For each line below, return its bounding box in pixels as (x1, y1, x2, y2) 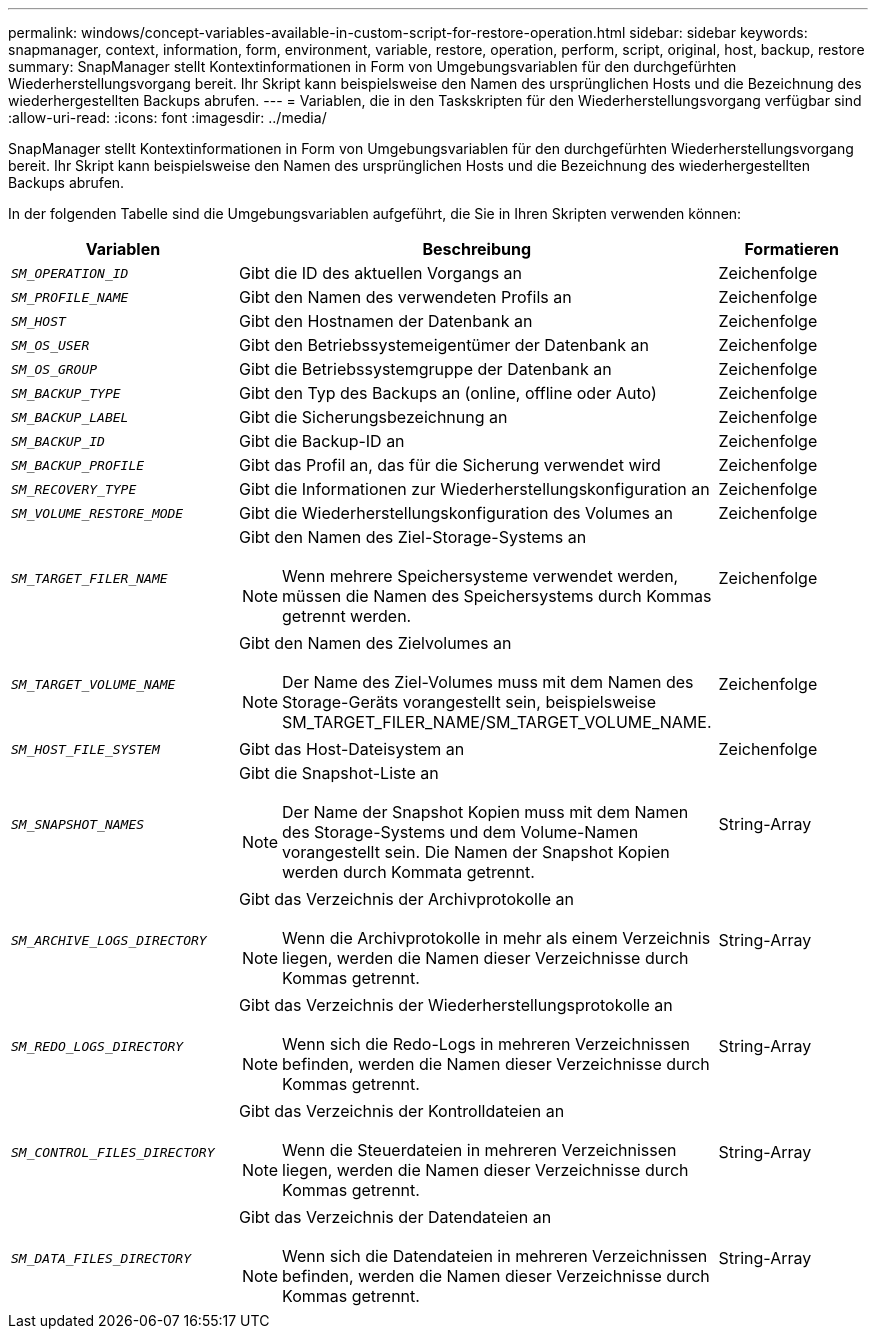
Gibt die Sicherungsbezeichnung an (238, 407, 508, 427)
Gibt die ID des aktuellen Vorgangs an (238, 263, 523, 283)
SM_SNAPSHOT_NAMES (11, 816, 145, 832)
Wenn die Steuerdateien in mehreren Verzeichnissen (282, 1140, 677, 1160)
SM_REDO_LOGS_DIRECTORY (11, 1038, 184, 1054)
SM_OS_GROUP (11, 361, 98, 377)
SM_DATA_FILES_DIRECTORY (11, 1250, 192, 1266)
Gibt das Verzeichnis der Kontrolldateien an (238, 1101, 565, 1121)
